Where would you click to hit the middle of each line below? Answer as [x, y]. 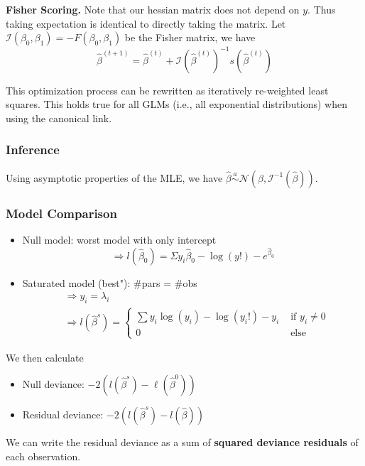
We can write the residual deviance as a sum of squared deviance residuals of [182, 442]
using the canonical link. [59, 118]
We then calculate [45, 357]
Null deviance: [53, 384]
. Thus [322, 9]
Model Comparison [61, 213]
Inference [33, 150]
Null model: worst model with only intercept [119, 239]
